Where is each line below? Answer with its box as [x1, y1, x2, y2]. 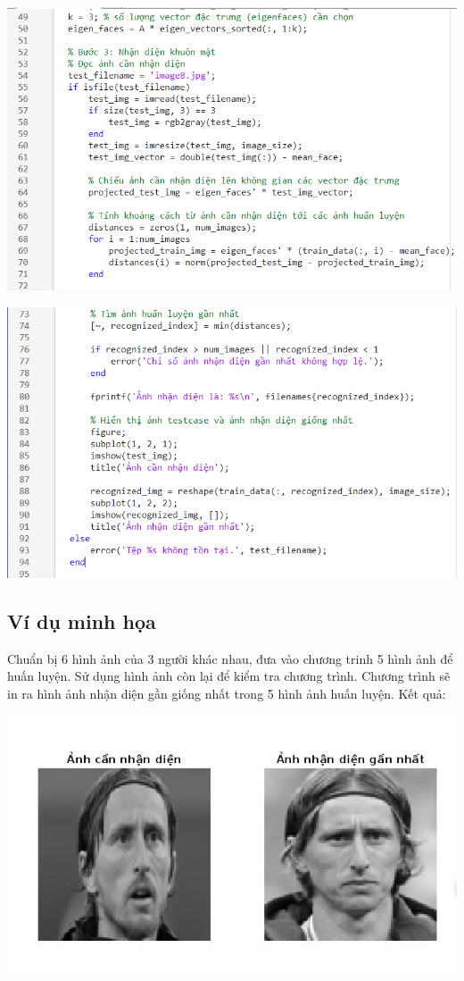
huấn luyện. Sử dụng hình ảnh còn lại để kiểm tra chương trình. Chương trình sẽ [7, 667, 451, 685]
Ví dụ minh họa [7, 608, 156, 635]
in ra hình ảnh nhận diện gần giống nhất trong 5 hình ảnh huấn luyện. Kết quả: [7, 684, 446, 703]
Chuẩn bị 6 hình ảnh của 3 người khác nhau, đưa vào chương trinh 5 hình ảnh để [7, 649, 453, 667]
